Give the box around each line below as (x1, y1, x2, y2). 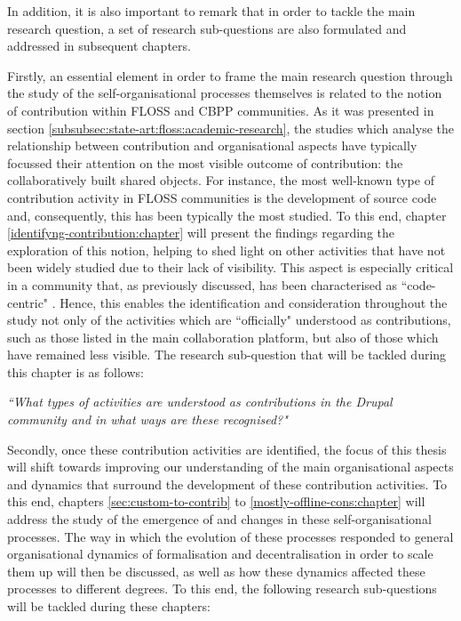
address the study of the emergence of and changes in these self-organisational (7, 510, 432, 528)
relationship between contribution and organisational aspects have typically (7, 136, 417, 155)
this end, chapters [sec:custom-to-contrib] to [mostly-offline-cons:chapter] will (7, 492, 425, 511)
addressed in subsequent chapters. (7, 36, 191, 55)
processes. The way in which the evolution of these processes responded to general (7, 527, 454, 545)
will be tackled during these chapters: (7, 597, 211, 615)
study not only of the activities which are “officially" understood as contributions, (7, 310, 451, 329)
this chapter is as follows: (7, 362, 144, 381)
